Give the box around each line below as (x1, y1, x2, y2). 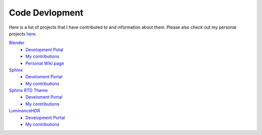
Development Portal (25, 115, 65, 120)
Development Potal (25, 47, 64, 52)
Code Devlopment (9, 7, 83, 18)
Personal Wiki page (25, 60, 65, 66)
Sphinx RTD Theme (9, 87, 48, 93)
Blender (9, 40, 25, 46)
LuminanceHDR (9, 108, 40, 114)
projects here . (9, 31, 37, 36)
